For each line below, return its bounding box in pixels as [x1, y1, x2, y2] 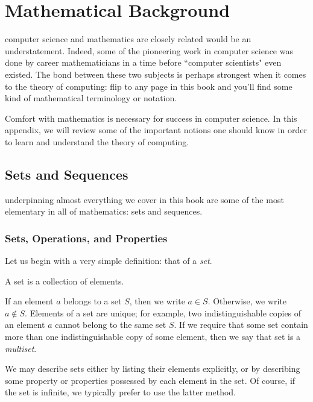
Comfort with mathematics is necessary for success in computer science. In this [5, 111, 297, 124]
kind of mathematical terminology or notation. [5, 92, 177, 104]
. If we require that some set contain [174, 318, 308, 331]
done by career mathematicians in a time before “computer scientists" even [5, 56, 282, 69]
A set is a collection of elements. [5, 274, 124, 287]
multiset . [5, 342, 37, 354]
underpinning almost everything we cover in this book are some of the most [5, 193, 284, 206]
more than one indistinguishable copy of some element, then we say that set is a [5, 330, 301, 343]
